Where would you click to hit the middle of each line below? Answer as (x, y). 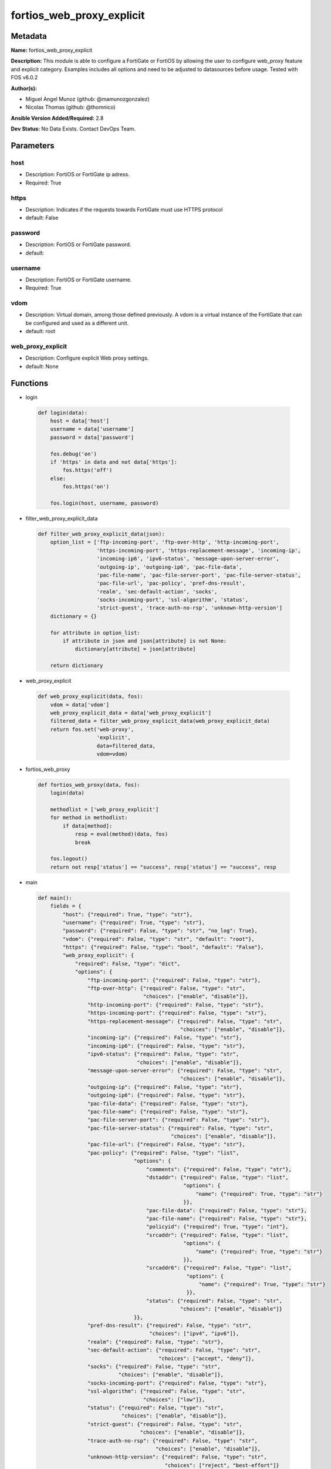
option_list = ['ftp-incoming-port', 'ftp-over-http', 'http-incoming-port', (165, 542)
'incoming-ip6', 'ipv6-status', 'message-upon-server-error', (188, 559)
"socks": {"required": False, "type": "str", (154, 1366)
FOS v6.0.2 (24, 78)
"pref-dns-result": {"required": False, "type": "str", (169, 1326)
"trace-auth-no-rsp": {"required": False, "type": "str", (173, 1441)
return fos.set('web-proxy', (92, 729)
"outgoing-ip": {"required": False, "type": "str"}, (165, 1087)
